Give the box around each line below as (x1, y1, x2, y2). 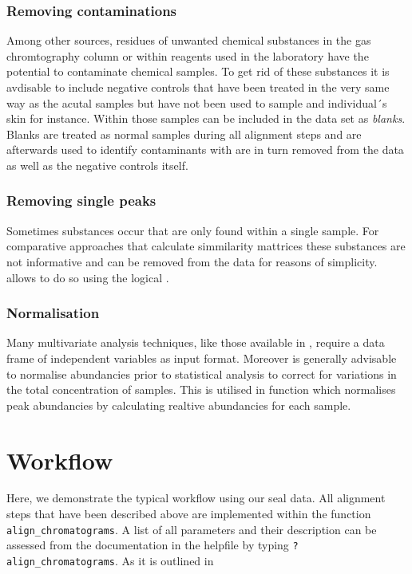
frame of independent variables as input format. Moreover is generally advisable (6, 349, 397, 366)
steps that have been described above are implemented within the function (6, 505, 371, 522)
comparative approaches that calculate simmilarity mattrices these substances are (6, 238, 406, 254)
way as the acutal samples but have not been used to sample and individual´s (6, 94, 387, 111)
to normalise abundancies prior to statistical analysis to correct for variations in (6, 365, 397, 382)
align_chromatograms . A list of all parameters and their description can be (6, 521, 377, 537)
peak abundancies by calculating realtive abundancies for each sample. (6, 396, 351, 413)
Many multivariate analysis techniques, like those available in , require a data (6, 334, 385, 351)
